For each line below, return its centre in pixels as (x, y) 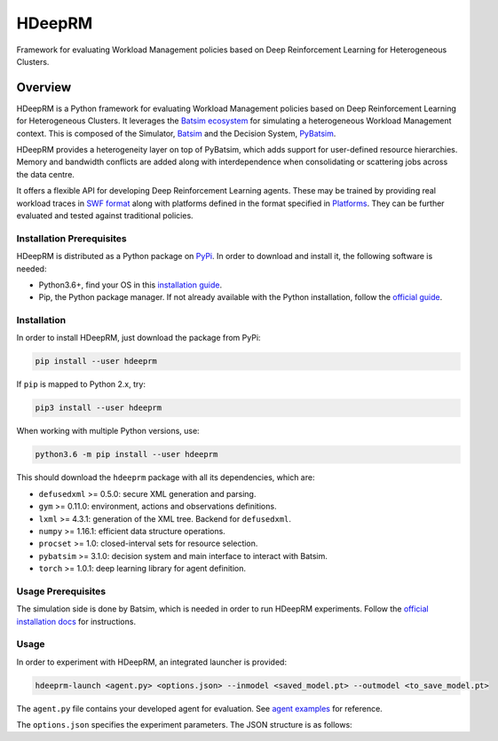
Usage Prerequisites (61, 591)
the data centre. (46, 174)
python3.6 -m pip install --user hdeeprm (126, 454)
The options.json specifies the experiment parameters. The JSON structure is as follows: (184, 725)
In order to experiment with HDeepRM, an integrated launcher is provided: (152, 662)
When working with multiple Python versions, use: (108, 431)
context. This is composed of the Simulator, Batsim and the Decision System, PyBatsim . (176, 133)
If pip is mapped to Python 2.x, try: (81, 384)
